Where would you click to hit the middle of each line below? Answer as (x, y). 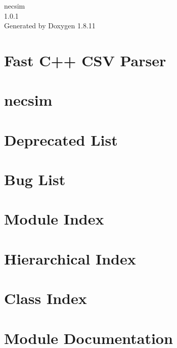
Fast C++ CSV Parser (85, 60)
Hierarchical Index (70, 258)
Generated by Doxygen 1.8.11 (50, 26)
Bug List (35, 179)
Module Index (54, 219)
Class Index (46, 298)
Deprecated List (61, 139)
